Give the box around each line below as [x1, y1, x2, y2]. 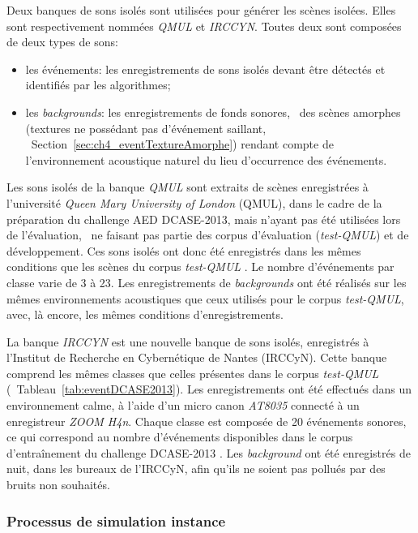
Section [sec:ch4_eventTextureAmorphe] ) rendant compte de [31, 135, 334, 153]
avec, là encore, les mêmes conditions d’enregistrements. [6, 306, 284, 323]
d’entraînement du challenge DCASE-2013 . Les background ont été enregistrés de [6, 444, 411, 461]
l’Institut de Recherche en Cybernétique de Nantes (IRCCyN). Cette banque [6, 349, 387, 366]
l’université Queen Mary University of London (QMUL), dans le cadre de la [6, 194, 382, 211]
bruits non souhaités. [6, 476, 110, 493]
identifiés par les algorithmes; [25, 76, 171, 93]
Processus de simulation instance [6, 510, 226, 531]
